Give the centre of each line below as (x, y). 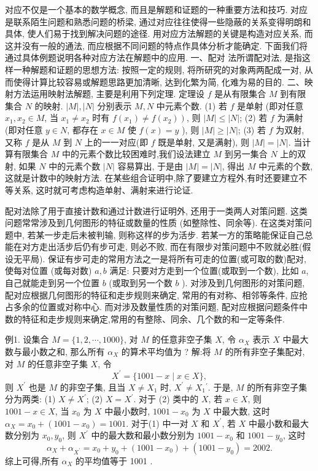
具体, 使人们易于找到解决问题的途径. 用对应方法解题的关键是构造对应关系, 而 (159, 33)
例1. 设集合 (27, 339)
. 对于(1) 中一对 (157, 423)
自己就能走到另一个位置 (52, 283)
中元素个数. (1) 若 (192, 105)
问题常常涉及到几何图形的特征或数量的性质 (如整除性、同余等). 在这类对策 (154, 223)
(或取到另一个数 (141, 283)
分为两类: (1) (30, 399)
